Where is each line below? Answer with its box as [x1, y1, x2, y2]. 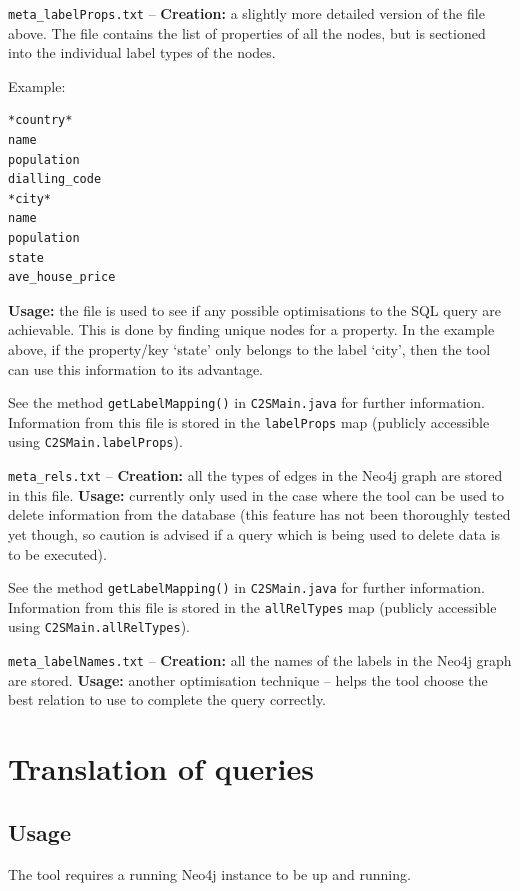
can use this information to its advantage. [8, 358, 263, 379]
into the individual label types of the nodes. [8, 42, 276, 63]
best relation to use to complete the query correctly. [8, 689, 327, 710]
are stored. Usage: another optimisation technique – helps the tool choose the [8, 669, 488, 690]
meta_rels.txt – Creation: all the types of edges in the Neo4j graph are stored [8, 465, 503, 486]
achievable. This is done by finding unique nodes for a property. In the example [8, 319, 495, 340]
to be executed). [8, 543, 107, 564]
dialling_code [8, 172, 102, 187]
